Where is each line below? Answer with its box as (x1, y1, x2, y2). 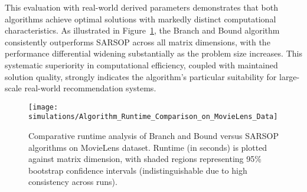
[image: (28, 102, 58, 111)
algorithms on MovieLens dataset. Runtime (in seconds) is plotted (28, 141, 267, 153)
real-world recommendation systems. (24, 82, 156, 94)
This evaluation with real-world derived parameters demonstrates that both (5, 1, 278, 13)
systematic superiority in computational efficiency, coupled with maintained (5, 58, 278, 71)
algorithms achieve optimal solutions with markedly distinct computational (5, 12, 276, 25)
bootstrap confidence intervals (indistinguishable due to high (28, 164, 247, 176)
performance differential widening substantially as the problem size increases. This (5, 47, 302, 59)
